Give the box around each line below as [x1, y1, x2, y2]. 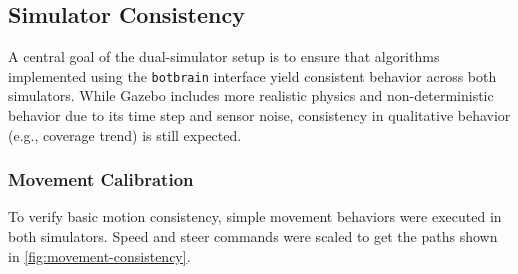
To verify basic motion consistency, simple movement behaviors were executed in [8, 206, 502, 227]
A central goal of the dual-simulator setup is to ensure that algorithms [8, 46, 440, 67]
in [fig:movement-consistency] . [8, 245, 191, 266]
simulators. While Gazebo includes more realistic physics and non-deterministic [8, 85, 494, 106]
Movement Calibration [8, 167, 194, 192]
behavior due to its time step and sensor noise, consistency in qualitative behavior [8, 105, 511, 126]
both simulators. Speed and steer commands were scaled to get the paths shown [8, 226, 498, 247]
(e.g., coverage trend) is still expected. [8, 124, 242, 145]
